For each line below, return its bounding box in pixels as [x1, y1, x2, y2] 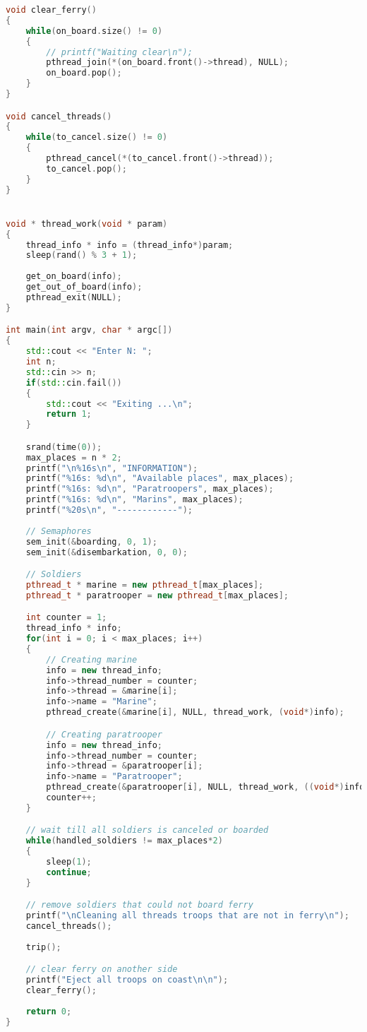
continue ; [46, 867, 92, 877]
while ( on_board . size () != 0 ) [25, 25, 163, 36]
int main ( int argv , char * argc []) [6, 325, 173, 336]
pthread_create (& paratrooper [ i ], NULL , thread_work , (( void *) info [46, 782, 365, 793]
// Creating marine [46, 654, 138, 665]
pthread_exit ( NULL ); [25, 292, 122, 302]
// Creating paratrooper [46, 729, 162, 740]
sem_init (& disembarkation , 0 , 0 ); [25, 547, 188, 557]
